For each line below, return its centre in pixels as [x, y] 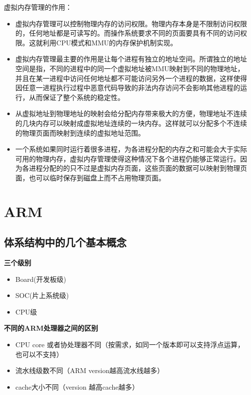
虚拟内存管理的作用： [38, 7]
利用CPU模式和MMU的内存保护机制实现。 [110, 42]
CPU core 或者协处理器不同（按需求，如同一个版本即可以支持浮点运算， [130, 345]
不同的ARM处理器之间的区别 [51, 328]
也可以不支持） [39, 354]
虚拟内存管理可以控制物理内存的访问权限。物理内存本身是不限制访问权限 [131, 23]
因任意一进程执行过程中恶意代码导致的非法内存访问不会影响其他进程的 [128, 88]
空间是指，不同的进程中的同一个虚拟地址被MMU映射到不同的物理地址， [130, 68]
